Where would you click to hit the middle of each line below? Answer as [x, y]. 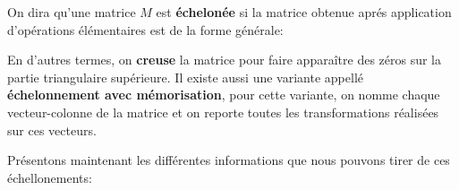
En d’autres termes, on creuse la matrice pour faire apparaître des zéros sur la [224, 60]
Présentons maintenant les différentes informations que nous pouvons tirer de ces [229, 160]
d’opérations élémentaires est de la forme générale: [145, 29]
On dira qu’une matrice [72, 12]
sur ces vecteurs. [52, 130]
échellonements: [50, 177]
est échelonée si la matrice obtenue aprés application [304, 12]
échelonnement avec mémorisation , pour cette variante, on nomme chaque [224, 95]
